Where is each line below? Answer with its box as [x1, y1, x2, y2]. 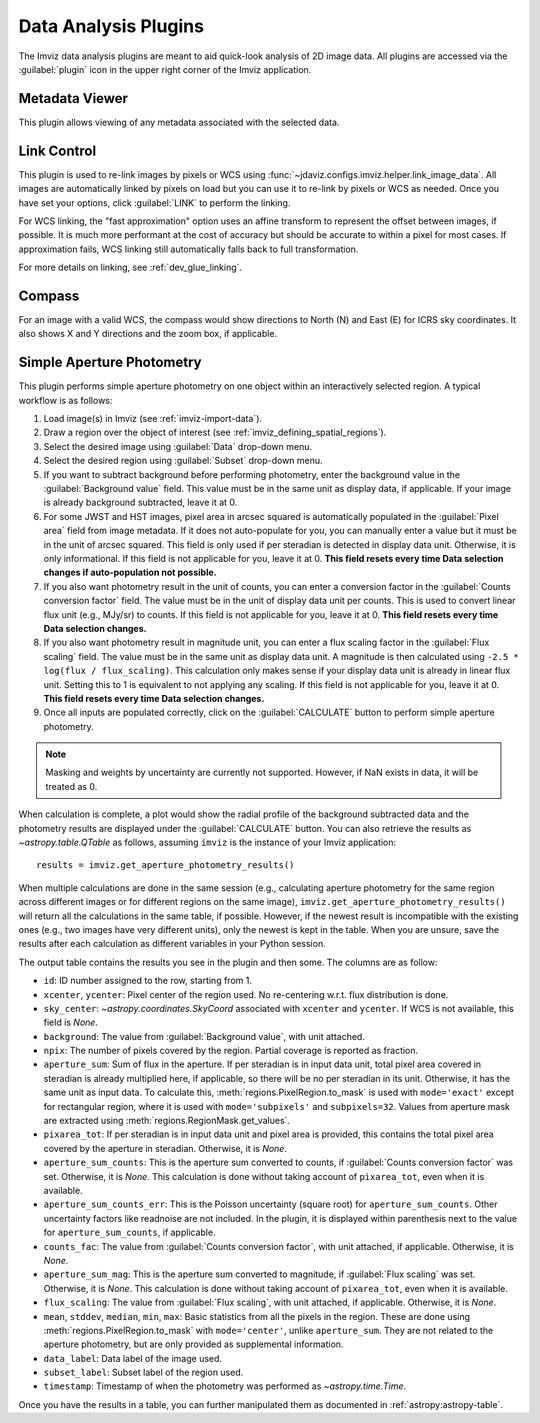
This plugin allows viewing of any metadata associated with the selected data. [18, 116, 340, 128]
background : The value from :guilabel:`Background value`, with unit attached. [43, 1030, 365, 1042]
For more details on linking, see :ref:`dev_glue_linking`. [18, 261, 243, 274]
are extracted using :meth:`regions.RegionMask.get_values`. [43, 1115, 290, 1127]
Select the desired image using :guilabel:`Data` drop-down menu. [43, 440, 313, 452]
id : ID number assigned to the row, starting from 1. [43, 975, 252, 987]
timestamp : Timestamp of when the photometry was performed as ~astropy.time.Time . [43, 1380, 407, 1392]
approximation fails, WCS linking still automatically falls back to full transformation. [18, 243, 359, 255]
